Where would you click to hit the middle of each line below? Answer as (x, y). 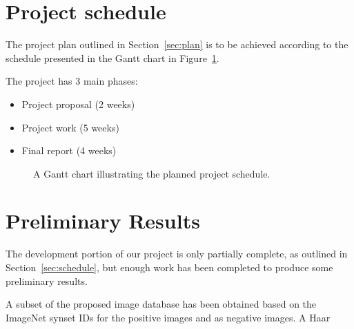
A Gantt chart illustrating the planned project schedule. (152, 173)
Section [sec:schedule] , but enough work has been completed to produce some (169, 267)
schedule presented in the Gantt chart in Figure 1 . (112, 57)
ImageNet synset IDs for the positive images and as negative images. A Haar (168, 317)
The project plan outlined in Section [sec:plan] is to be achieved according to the (177, 44)
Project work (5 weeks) (70, 127)
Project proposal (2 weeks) (78, 104)
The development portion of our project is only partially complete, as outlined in (177, 254)
